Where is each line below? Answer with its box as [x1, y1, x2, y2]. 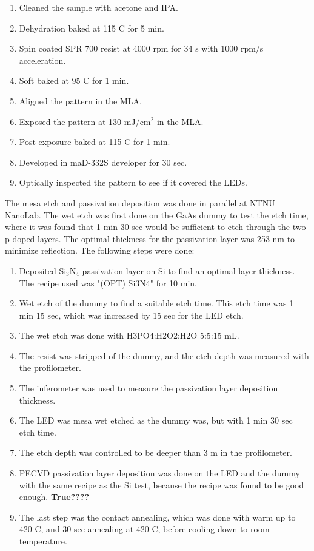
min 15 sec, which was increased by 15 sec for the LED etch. [19, 308, 244, 321]
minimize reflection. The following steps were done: [5, 244, 195, 257]
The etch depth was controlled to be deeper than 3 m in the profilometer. [19, 446, 292, 459]
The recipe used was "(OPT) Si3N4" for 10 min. [19, 276, 198, 289]
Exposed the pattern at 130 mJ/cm [19, 115, 151, 127]
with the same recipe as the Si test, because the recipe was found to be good [19, 478, 304, 491]
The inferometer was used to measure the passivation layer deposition [19, 382, 278, 394]
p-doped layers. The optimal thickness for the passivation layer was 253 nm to [5, 232, 295, 245]
